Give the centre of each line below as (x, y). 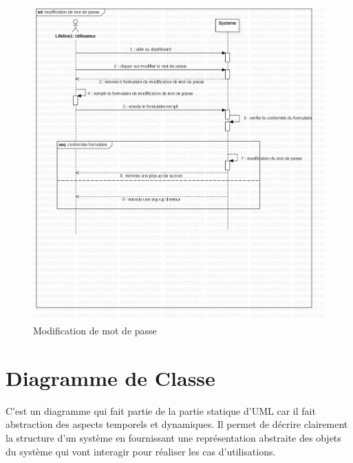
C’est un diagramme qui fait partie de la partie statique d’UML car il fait (161, 410)
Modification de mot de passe (95, 331)
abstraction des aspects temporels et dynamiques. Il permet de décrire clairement (177, 424)
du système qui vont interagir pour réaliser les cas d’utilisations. (141, 451)
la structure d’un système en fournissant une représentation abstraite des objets (173, 437)
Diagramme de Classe (110, 377)
